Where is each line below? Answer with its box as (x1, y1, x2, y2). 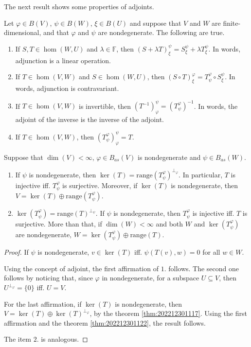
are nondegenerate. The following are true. (98, 27, 225, 37)
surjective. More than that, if (15, 219, 102, 229)
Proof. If (4, 247, 29, 257)
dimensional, (4, 27, 41, 37)
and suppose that (129, 17, 181, 28)
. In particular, (179, 169, 223, 179)
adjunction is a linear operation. (15, 55, 111, 65)
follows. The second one (168, 263, 239, 273)
